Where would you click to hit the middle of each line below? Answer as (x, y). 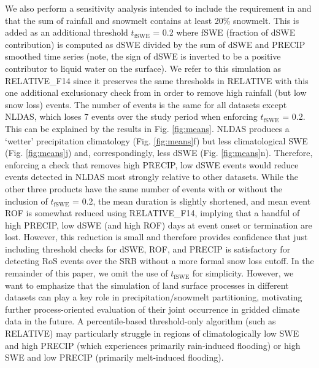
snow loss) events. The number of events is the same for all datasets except (146, 104)
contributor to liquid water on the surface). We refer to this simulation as (143, 68)
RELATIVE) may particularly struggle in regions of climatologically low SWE (152, 333)
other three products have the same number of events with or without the (144, 188)
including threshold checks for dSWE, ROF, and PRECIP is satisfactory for (148, 249)
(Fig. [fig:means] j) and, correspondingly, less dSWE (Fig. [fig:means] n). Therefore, (159, 153)
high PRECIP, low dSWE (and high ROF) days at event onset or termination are (159, 225)
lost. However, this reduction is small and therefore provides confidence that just (156, 237)
